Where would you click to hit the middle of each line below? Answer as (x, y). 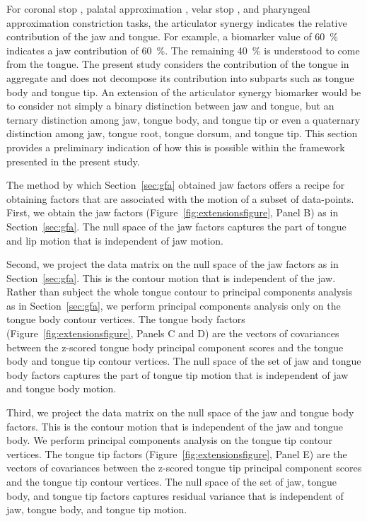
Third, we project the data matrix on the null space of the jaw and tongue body (180, 412)
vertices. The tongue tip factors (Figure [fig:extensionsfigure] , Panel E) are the (177, 453)
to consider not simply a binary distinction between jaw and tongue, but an (170, 106)
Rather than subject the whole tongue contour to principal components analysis (180, 292)
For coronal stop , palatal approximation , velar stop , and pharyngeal (158, 8)
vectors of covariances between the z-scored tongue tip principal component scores (184, 468)
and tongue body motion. (62, 388)
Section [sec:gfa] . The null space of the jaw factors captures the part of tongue (176, 226)
